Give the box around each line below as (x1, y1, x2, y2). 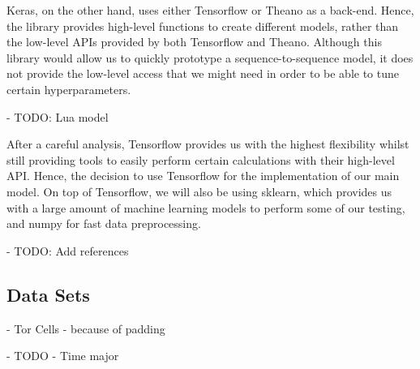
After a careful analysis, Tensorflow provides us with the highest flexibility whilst (6, 135, 409, 152)
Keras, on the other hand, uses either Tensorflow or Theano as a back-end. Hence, (6, 2, 414, 18)
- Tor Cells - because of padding (6, 320, 165, 337)
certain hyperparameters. (6, 80, 131, 97)
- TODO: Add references (6, 242, 129, 259)
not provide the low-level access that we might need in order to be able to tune (6, 65, 399, 82)
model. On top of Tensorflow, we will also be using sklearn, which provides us (6, 182, 392, 200)
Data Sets (6, 281, 90, 307)
